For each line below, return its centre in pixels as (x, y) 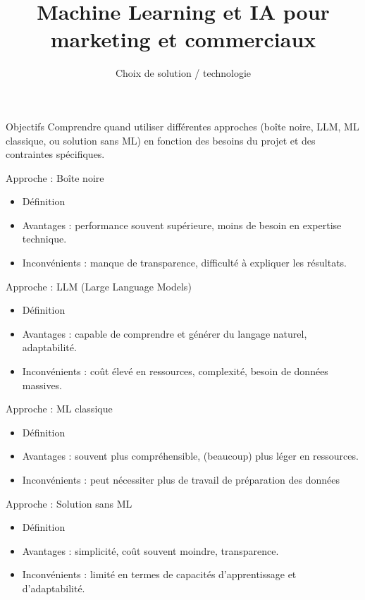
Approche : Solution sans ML (69, 503)
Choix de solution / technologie (183, 73)
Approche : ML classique (59, 409)
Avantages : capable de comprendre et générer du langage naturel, (165, 333)
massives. (42, 385)
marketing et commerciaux (183, 39)
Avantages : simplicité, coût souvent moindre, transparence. (150, 550)
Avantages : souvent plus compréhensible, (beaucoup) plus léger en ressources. (190, 456)
